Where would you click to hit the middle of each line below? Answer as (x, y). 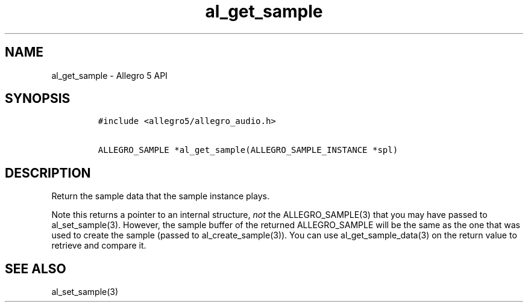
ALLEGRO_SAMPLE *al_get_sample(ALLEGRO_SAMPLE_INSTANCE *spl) (248, 150)
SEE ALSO (36, 268)
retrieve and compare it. (99, 246)
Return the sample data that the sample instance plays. (160, 196)
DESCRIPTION (48, 173)
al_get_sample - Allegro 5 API (109, 75)
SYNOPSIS (38, 99)
